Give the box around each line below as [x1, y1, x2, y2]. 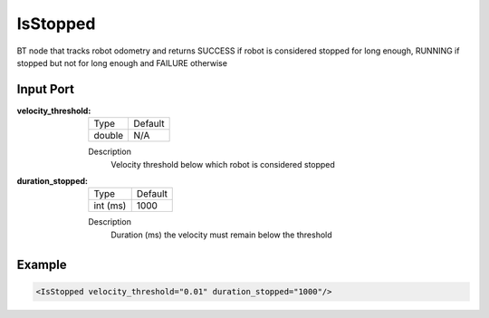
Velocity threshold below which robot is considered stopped [110, 159, 335, 169]
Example [16, 256, 67, 272]
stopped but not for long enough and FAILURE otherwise [16, 57, 228, 68]
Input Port [16, 82, 74, 97]
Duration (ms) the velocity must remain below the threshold [110, 229, 332, 240]
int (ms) [93, 199, 127, 212]
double [93, 130, 124, 142]
